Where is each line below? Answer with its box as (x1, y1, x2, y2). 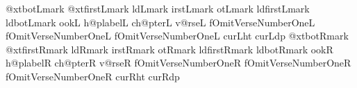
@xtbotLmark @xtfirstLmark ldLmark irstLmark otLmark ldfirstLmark (6, 1, 310, 15)
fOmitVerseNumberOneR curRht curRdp (6, 69, 180, 83)
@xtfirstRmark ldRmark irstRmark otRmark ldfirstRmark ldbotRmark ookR (6, 42, 333, 56)
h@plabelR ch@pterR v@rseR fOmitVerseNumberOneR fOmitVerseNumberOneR (6, 55, 351, 70)
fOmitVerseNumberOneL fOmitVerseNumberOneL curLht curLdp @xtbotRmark (6, 28, 349, 43)
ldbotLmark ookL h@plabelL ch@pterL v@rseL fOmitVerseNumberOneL (6, 15, 315, 29)
